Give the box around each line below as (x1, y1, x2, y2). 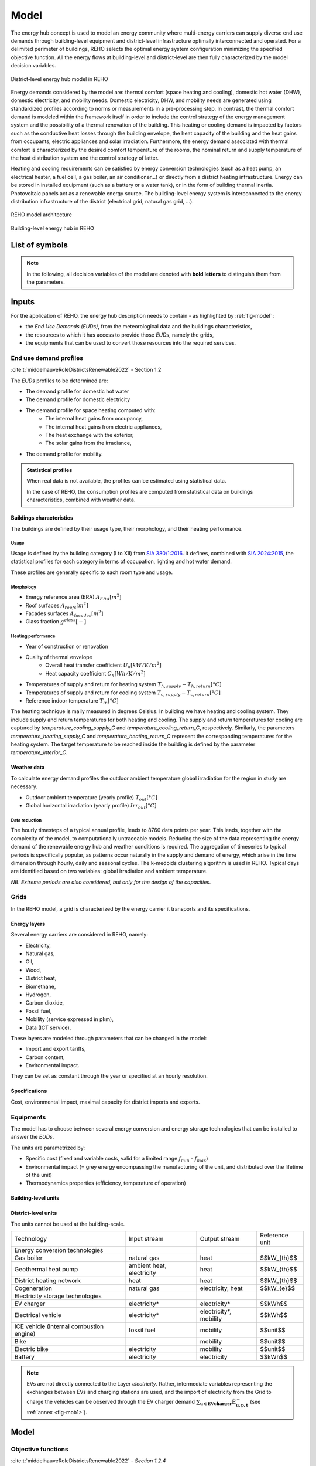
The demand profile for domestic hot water (25, 388, 129, 395)
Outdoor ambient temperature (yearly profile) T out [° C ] (25, 793, 158, 802)
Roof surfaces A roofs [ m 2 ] (25, 601, 88, 610)
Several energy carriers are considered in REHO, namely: (11, 931, 149, 938)
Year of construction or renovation (25, 643, 108, 650)
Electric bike (14, 1345, 49, 1353)
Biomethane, (25, 983, 56, 990)
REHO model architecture (11, 211, 73, 218)
